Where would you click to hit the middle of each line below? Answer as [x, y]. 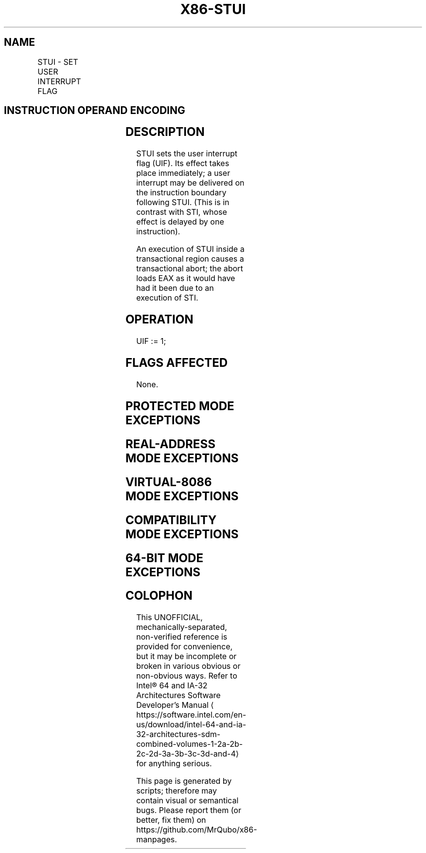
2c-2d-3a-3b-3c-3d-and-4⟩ [187, 754]
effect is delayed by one [180, 222]
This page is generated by [184, 781]
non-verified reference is [182, 637]
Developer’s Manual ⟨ [175, 705]
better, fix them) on [171, 820]
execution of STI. [167, 298]
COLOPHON [159, 596]
